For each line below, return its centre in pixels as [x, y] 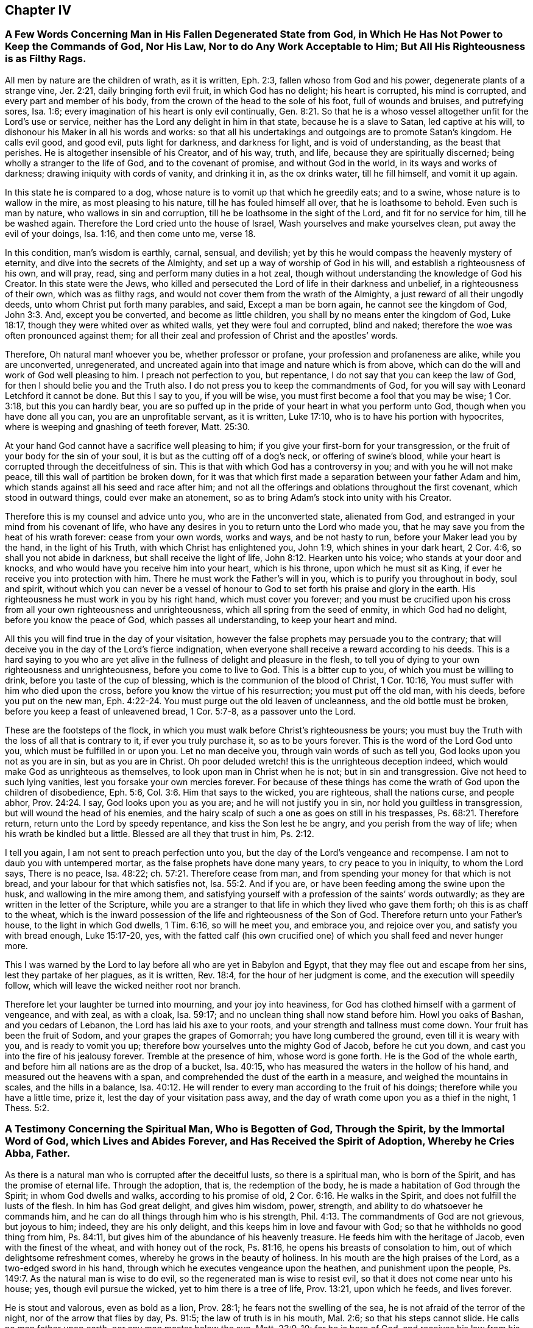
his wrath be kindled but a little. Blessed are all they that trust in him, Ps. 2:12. [160, 833]
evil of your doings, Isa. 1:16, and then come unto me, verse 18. [130, 233]
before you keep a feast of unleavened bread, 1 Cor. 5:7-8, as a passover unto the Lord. [180, 711]
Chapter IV [38, 10]
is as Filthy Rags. [46, 59]
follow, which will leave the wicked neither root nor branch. [123, 985]
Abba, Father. [38, 1153]
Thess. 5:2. [27, 1107]
